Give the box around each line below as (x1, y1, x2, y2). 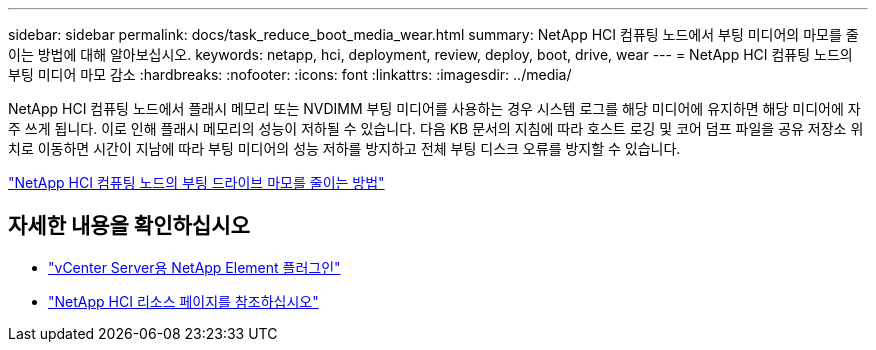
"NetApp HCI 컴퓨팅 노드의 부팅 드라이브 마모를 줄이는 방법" (8, 174, 385, 191)
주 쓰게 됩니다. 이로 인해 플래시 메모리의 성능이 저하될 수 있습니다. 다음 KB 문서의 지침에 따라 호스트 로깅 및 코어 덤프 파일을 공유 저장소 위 (8, 120, 864, 137)
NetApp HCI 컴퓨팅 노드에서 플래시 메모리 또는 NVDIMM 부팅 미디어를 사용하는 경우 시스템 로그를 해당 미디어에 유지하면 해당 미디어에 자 (8, 100, 861, 117)
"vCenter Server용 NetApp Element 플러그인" (48, 258, 341, 276)
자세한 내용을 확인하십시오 (8, 213, 250, 239)
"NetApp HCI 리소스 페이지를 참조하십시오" (48, 292, 319, 310)
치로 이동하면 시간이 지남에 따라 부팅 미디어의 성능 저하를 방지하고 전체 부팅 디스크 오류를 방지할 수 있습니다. (8, 140, 681, 157)
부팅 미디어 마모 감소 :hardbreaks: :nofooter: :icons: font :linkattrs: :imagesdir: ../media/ (8, 66, 572, 83)
